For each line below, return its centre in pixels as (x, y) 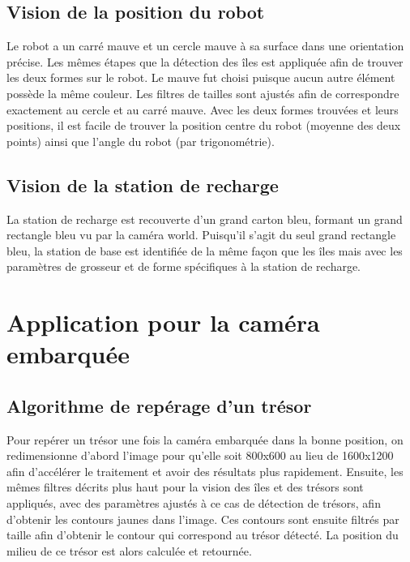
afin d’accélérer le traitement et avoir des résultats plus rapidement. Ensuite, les (205, 471)
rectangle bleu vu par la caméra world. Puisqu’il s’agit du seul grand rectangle (201, 235)
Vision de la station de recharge (143, 184)
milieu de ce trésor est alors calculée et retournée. (129, 550)
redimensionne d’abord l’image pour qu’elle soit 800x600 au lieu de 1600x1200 (200, 455)
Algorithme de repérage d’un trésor (159, 405)
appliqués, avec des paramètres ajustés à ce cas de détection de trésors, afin (194, 503)
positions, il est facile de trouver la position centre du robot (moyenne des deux (204, 125)
